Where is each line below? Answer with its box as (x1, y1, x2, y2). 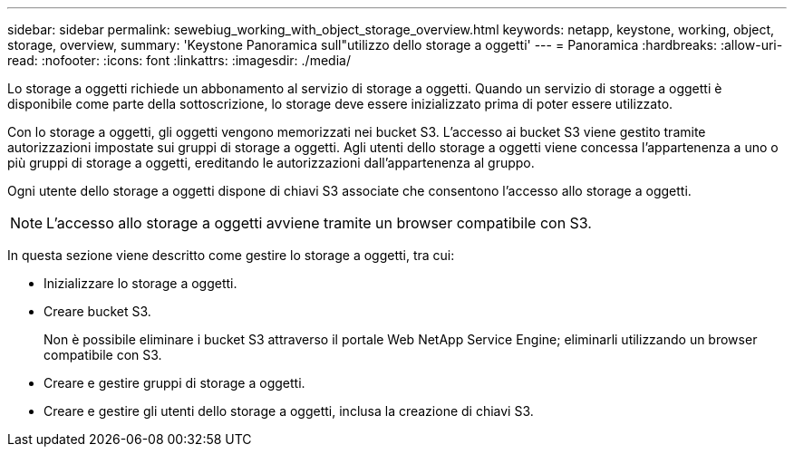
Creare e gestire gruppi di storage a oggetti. (44, 375, 305, 391)
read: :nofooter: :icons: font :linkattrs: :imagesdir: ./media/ (7, 53, 351, 68)
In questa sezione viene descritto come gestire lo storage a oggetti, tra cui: (7, 247, 455, 263)
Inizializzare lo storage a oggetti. (44, 275, 237, 291)
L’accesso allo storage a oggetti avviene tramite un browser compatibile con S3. (46, 214, 592, 232)
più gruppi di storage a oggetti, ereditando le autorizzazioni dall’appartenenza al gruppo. (7, 155, 535, 170)
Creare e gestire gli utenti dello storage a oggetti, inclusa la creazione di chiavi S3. (44, 403, 534, 419)
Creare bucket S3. (44, 304, 151, 319)
